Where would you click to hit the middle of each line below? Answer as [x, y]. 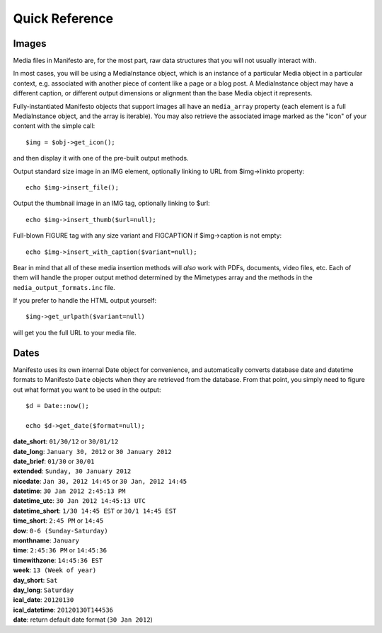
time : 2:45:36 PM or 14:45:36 [60, 550]
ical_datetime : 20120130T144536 [63, 610]
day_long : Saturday [44, 590]
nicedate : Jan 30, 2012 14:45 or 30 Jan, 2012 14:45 [100, 481]
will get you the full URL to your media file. [75, 332]
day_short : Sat [35, 580]
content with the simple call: [54, 126]
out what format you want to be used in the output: [87, 390]
